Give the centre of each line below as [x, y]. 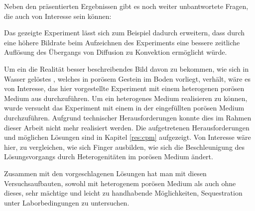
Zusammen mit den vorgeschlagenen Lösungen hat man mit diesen [105, 173]
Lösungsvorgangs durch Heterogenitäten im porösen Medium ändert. [109, 157]
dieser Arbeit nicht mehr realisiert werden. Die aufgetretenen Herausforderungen [127, 127]
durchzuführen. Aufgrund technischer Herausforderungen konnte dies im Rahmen [128, 117]
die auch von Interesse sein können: [58, 16]
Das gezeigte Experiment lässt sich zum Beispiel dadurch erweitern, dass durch [125, 33]
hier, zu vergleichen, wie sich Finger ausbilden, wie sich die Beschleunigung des [125, 147]
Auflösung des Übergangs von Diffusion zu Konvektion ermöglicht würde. [116, 52]
